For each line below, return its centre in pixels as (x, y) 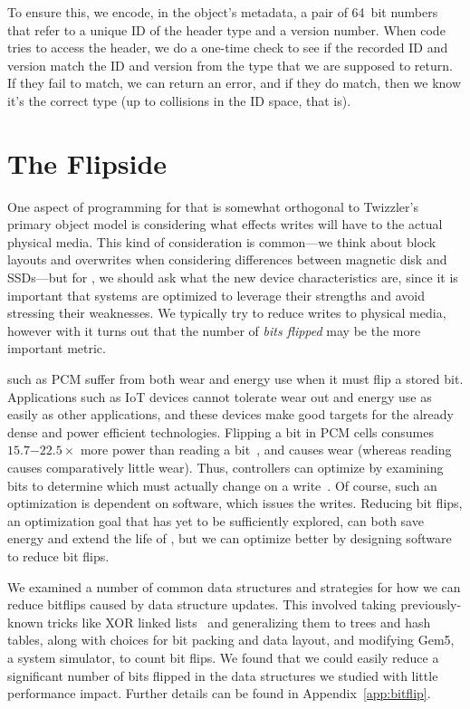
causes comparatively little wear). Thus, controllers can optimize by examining (225, 467)
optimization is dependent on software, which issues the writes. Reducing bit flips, (235, 503)
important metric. (57, 348)
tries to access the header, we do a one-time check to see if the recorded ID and (228, 48)
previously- (431, 604)
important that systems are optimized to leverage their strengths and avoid (216, 295)
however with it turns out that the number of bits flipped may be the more (214, 330)
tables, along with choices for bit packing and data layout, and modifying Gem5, (231, 640)
